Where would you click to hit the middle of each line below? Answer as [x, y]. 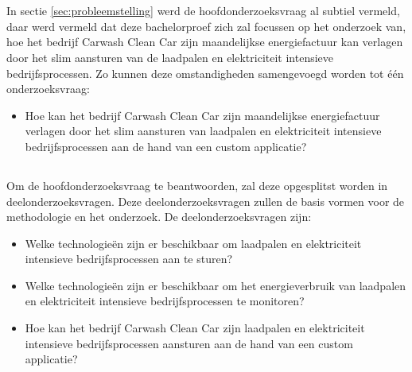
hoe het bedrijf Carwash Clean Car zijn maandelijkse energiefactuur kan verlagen [205, 42]
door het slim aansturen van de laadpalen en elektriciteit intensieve [170, 57]
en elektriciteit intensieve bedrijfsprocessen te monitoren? [165, 301]
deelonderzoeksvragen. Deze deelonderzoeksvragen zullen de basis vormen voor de [206, 201]
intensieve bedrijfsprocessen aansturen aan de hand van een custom [189, 343]
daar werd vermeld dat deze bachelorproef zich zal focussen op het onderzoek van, [206, 26]
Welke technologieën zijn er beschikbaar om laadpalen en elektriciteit [193, 243]
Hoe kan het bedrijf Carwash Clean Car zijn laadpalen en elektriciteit [195, 328]
